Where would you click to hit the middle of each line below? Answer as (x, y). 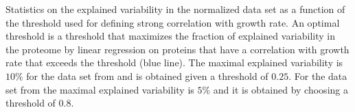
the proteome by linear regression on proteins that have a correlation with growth (177, 49)
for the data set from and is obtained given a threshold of (147, 75)
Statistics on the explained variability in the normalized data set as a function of (175, 9)
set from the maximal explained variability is (100, 89)
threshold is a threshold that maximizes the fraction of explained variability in (171, 36)
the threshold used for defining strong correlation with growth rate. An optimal (173, 22)
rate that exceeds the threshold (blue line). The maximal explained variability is (174, 62)
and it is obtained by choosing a (280, 89)
